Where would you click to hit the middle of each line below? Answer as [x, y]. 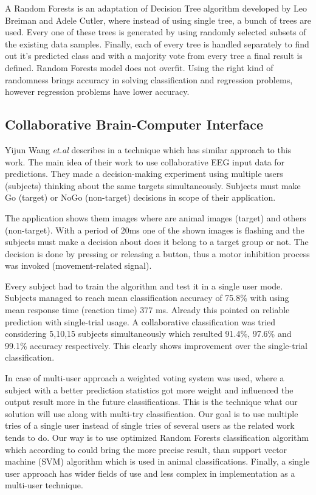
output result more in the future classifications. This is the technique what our [151, 402]
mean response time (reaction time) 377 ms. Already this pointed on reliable [147, 310]
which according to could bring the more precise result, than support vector [146, 449]
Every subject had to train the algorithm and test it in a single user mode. [144, 286]
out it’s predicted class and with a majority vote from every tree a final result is [154, 56]
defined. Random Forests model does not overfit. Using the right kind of [139, 67]
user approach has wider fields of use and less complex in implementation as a [150, 473]
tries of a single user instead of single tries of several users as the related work [150, 425]
